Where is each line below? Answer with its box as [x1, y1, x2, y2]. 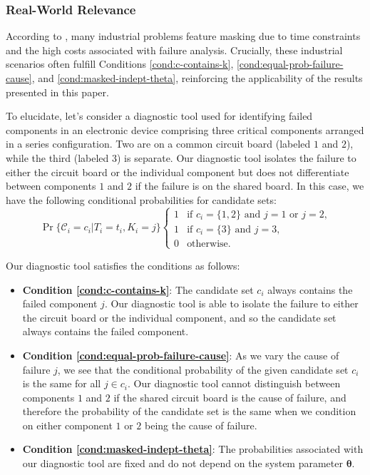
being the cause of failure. [144, 417, 257, 432]
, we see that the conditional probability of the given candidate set [57, 362, 349, 377]
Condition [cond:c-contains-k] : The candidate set [22, 282, 254, 297]
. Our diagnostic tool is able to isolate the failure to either [104, 296, 359, 311]
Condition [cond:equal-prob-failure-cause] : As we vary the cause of [22, 347, 339, 362]
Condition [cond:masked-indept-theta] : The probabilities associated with [22, 441, 364, 456]
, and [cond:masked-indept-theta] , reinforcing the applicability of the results [31, 71, 363, 85]
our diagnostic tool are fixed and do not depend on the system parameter [22, 456, 343, 471]
